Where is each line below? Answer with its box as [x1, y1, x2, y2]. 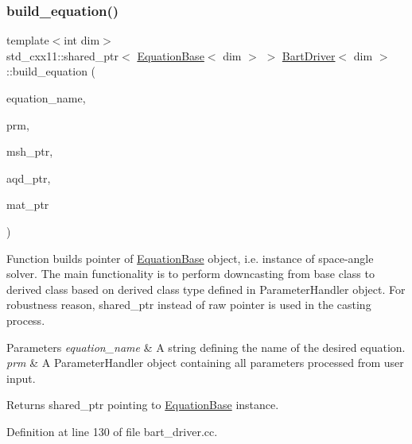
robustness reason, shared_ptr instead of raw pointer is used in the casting [6, 296, 371, 313]
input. [6, 369, 36, 386]
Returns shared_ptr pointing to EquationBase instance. [6, 396, 279, 413]
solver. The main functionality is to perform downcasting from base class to [6, 265, 375, 282]
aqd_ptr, [6, 169, 51, 186]
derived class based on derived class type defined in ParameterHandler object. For [6, 280, 406, 297]
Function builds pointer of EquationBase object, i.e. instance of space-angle [6, 249, 374, 266]
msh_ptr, [6, 143, 53, 160]
